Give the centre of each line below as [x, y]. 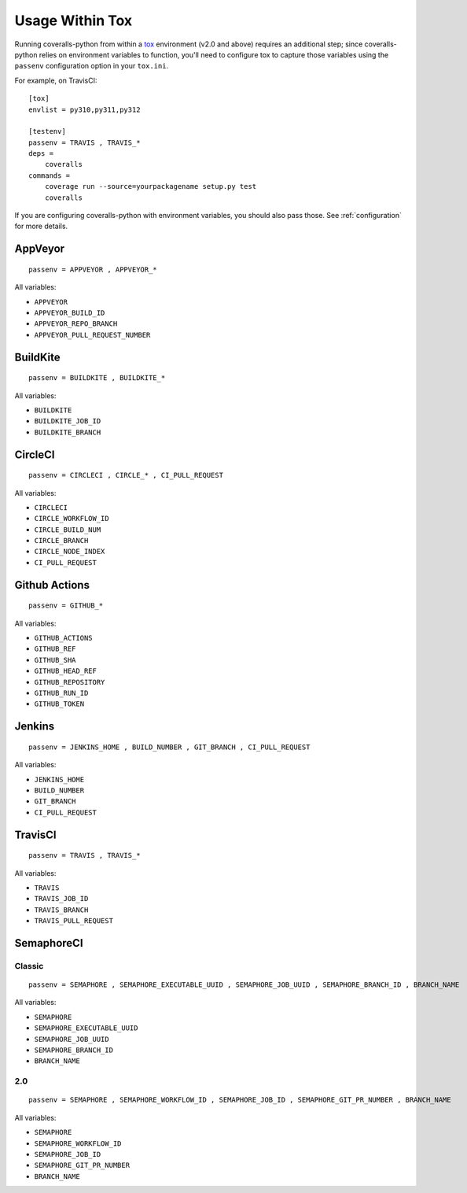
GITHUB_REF [55, 649]
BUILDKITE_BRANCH [68, 432]
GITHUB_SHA [55, 660]
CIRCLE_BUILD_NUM [68, 530]
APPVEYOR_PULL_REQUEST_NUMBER [92, 335]
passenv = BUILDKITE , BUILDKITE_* [97, 378]
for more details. [41, 226]
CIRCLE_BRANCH [61, 541]
